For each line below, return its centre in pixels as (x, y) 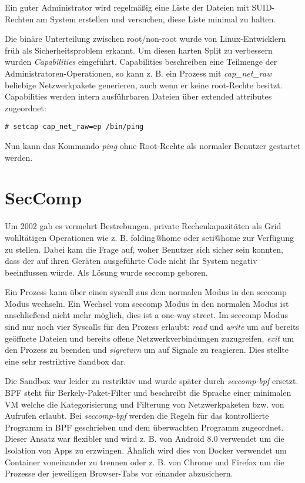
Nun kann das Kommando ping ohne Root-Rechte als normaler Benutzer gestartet (153, 145)
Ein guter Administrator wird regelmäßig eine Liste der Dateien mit (127, 7)
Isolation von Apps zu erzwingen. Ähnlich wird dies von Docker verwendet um (146, 450)
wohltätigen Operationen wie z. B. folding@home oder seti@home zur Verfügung (150, 237)
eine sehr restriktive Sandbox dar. (66, 361)
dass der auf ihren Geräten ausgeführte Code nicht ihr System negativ (131, 261)
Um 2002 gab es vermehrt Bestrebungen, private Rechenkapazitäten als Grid (143, 226)
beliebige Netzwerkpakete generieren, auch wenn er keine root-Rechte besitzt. (144, 85)
